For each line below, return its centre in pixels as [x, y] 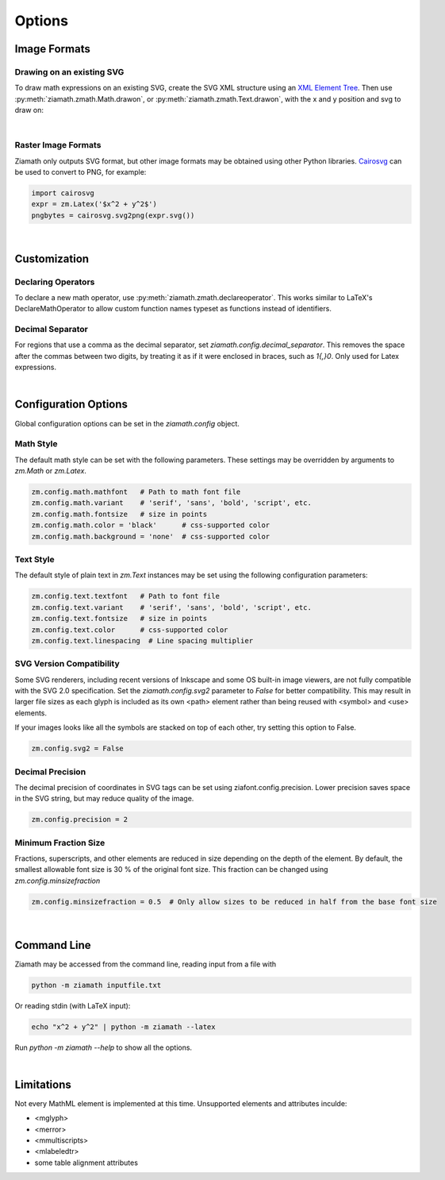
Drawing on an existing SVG [69, 71]
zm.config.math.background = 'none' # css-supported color [151, 536]
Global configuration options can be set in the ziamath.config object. [127, 423]
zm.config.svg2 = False [78, 749]
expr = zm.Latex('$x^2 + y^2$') [94, 204]
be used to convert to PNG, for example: [81, 172]
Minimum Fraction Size [60, 843]
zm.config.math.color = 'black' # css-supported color [151, 525]
